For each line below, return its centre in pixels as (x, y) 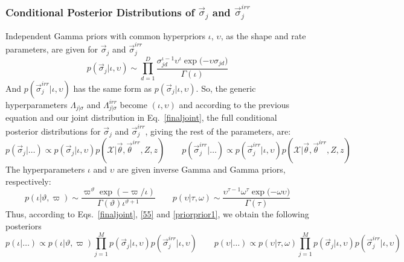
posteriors (24, 226)
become (133, 104)
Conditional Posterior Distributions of (100, 12)
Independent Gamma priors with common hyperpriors (106, 35)
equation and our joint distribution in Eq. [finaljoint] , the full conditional (141, 117)
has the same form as (113, 88)
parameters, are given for (52, 49)
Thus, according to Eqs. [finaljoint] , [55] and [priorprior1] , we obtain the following (157, 214)
